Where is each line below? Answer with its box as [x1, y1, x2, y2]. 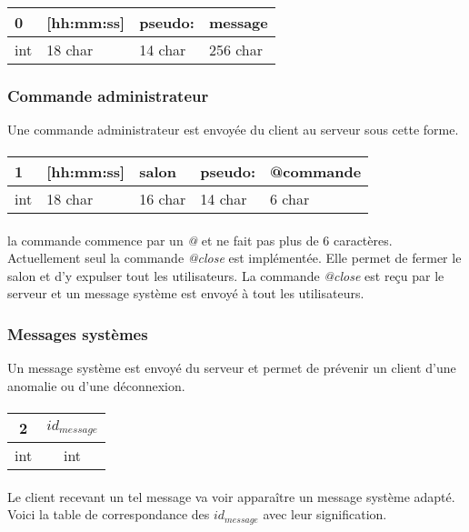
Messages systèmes [7, 322, 148, 345]
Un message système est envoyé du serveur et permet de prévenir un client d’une [7, 358, 456, 377]
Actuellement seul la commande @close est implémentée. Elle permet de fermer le [7, 248, 462, 267]
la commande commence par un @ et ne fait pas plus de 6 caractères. [7, 230, 393, 249]
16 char [139, 188, 186, 209]
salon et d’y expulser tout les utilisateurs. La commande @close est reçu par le [7, 266, 444, 285]
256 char [208, 38, 264, 60]
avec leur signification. [263, 505, 387, 524]
